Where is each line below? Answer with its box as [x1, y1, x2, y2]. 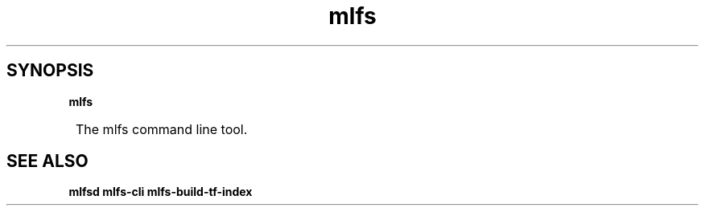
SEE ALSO [6, 151, 89, 172]
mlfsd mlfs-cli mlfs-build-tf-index [68, 185, 253, 199]
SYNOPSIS [6, 60, 94, 81]
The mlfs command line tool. [76, 120, 248, 137]
